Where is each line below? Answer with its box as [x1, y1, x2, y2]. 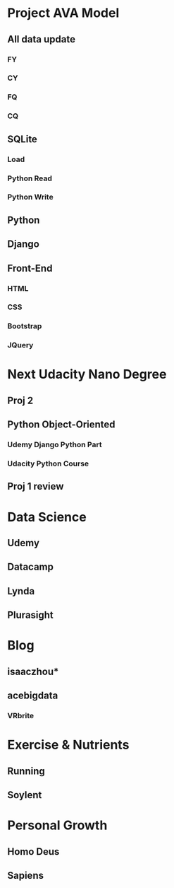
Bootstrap [7, 321, 42, 331]
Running [7, 765, 46, 777]
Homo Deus [7, 846, 60, 858]
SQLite [7, 133, 37, 145]
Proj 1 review [7, 480, 64, 492]
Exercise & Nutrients [7, 737, 130, 753]
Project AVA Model [7, 5, 120, 21]
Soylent [7, 789, 42, 801]
